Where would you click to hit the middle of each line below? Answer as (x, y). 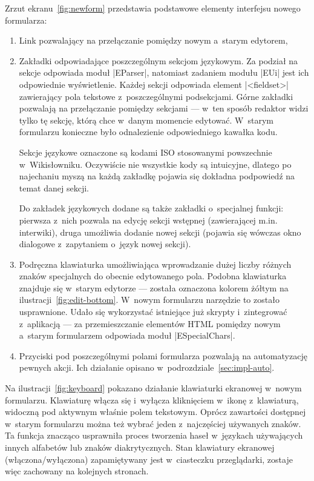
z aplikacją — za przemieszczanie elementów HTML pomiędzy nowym (150, 323)
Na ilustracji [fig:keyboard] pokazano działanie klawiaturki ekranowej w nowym (153, 388)
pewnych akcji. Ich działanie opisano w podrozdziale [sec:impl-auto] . (147, 367)
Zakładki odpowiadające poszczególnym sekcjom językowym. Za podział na (159, 60)
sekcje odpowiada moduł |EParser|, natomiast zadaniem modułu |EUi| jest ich (164, 72)
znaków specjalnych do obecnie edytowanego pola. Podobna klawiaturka (153, 276)
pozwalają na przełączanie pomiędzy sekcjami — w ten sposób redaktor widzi (164, 108)
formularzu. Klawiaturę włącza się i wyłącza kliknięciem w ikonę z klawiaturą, (152, 400)
